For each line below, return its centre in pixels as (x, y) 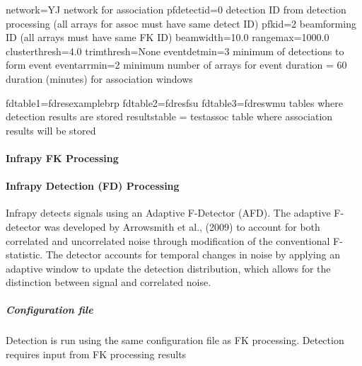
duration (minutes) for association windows (99, 78)
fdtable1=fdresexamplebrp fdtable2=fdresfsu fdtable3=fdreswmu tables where (175, 102)
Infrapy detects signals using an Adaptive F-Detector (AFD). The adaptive (168, 213)
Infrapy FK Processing (62, 158)
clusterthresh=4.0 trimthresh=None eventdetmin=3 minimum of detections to (175, 51)
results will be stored (51, 130)
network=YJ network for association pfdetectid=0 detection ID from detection (176, 9)
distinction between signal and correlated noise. (109, 282)
